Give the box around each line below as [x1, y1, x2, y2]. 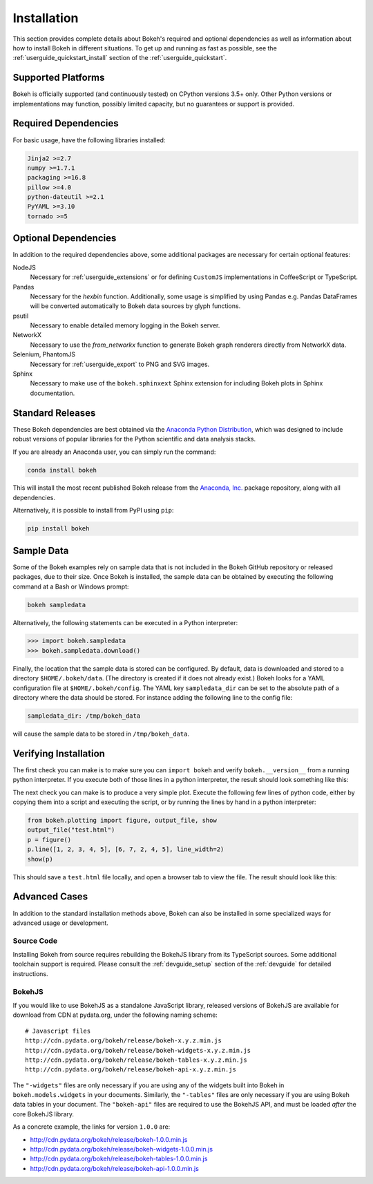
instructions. [12, 969, 48, 977]
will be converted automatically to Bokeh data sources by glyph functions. [30, 302, 241, 310]
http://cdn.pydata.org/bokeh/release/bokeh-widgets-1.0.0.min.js [30, 1145, 213, 1154]
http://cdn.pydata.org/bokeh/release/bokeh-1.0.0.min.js [30, 1135, 188, 1143]
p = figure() [27, 836, 72, 843]
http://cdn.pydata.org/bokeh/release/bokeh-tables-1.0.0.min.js [30, 1154, 208, 1163]
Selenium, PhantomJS [12, 350, 76, 359]
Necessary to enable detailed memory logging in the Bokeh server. [30, 321, 220, 330]
